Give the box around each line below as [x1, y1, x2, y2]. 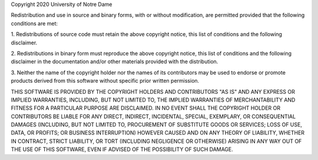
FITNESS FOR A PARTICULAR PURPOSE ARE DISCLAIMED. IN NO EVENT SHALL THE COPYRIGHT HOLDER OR [11, 105, 281, 112]
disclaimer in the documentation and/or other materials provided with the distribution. [11, 58, 218, 65]
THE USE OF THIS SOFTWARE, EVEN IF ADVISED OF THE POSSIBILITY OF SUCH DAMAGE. [11, 146, 234, 153]
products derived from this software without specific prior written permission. [11, 77, 200, 84]
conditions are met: [11, 19, 58, 27]
